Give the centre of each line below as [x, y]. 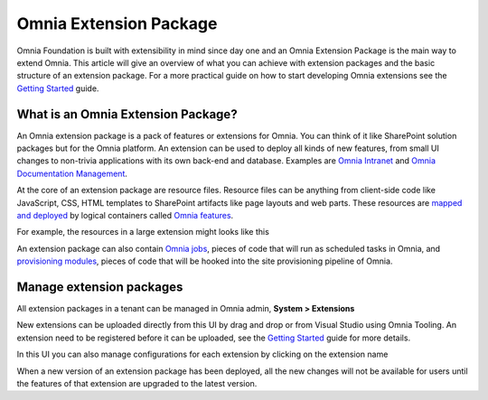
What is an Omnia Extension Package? [127, 114]
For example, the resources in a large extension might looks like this [143, 232]
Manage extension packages [100, 287]
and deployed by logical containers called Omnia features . [125, 215]
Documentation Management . [72, 173]
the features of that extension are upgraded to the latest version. [137, 383]
